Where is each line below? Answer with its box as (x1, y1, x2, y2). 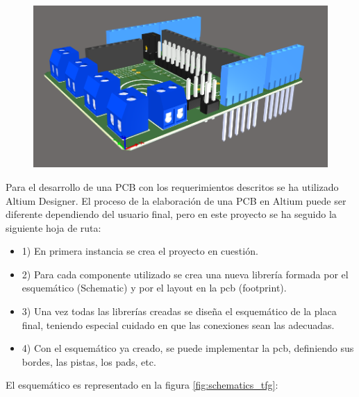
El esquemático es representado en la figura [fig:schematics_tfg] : (6, 378, 278, 392)
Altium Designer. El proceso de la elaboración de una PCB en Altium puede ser (6, 193, 347, 208)
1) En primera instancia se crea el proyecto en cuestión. (22, 244, 258, 258)
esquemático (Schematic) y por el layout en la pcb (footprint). (22, 280, 287, 295)
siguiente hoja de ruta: (6, 220, 101, 235)
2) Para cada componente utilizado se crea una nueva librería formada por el (22, 267, 349, 281)
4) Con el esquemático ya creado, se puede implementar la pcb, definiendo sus (22, 341, 354, 355)
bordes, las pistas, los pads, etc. (22, 354, 156, 369)
